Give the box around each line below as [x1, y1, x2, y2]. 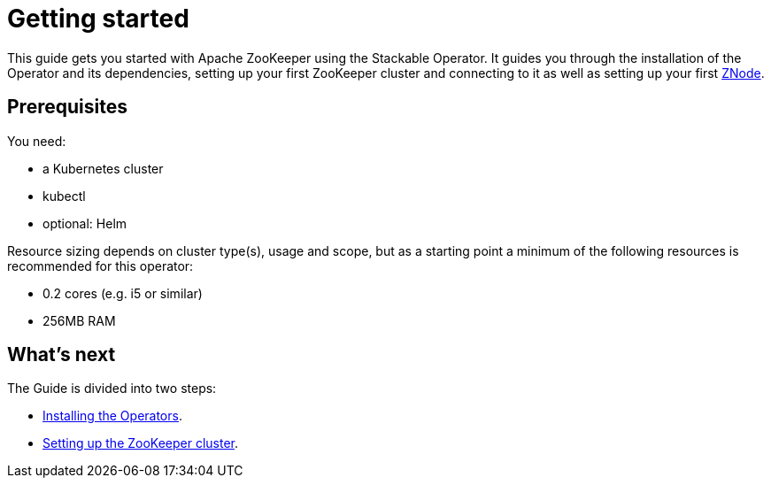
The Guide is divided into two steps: [7, 381, 217, 396]
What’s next [7, 343, 116, 366]
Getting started [7, 4, 189, 34]
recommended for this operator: [7, 258, 194, 273]
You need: [7, 133, 66, 149]
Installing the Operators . [42, 408, 182, 424]
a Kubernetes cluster [42, 160, 164, 176]
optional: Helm [42, 215, 127, 231]
